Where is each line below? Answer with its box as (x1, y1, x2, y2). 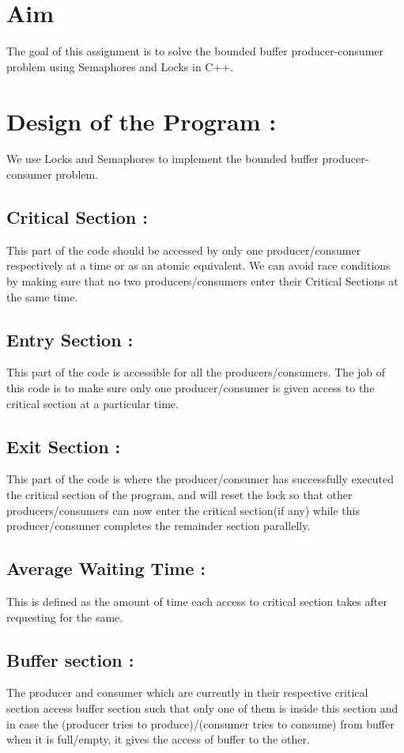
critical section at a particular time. (6, 395, 179, 411)
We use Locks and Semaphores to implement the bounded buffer (6, 150, 319, 167)
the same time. (6, 288, 78, 305)
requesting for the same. (6, 608, 123, 625)
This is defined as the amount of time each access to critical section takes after (6, 592, 387, 609)
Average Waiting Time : (6, 556, 206, 581)
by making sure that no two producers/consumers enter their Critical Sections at (6, 273, 398, 289)
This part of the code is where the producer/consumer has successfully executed (6, 471, 394, 487)
